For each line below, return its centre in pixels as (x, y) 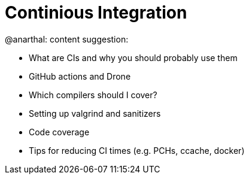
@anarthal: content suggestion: (67, 39)
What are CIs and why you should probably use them (133, 57)
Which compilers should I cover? (93, 95)
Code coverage (59, 132)
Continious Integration (96, 13)
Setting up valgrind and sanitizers (95, 113)
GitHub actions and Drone (80, 76)
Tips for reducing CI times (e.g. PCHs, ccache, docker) (137, 150)
